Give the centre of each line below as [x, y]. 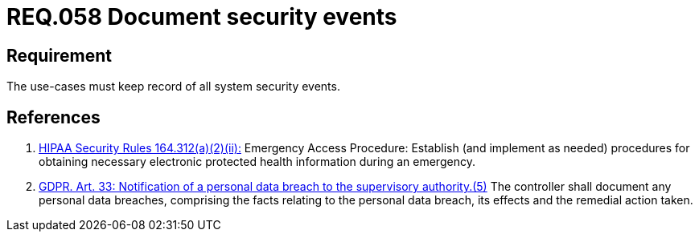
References [53, 117]
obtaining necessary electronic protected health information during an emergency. [257, 162]
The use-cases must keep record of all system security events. [173, 87]
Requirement [60, 55]
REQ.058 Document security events [202, 17]
